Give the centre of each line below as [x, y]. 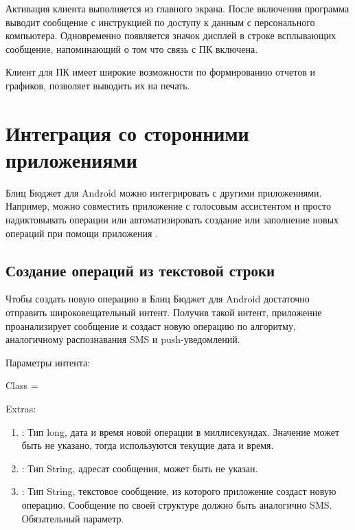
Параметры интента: [48, 362]
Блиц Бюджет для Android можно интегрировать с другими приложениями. [164, 192]
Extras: [21, 409]
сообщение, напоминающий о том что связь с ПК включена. [132, 48]
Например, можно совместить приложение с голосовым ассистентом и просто [168, 206]
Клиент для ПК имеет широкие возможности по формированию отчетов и [160, 72]
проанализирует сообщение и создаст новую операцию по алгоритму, [151, 325]
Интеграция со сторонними [127, 132]
